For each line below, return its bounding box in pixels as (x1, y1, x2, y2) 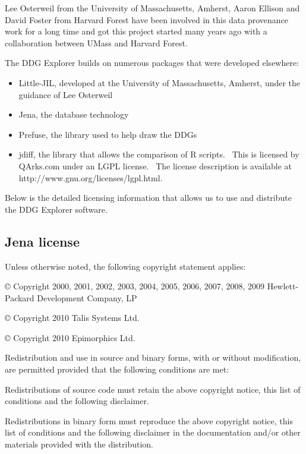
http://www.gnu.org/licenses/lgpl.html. (18, 171, 163, 184)
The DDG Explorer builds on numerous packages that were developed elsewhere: (5, 56, 299, 69)
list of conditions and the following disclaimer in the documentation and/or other (5, 426, 301, 439)
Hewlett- (267, 280, 299, 292)
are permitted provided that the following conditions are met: (5, 363, 229, 376)
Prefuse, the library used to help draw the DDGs (18, 128, 197, 140)
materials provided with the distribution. (5, 438, 153, 450)
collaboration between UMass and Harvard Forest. (5, 36, 188, 49)
